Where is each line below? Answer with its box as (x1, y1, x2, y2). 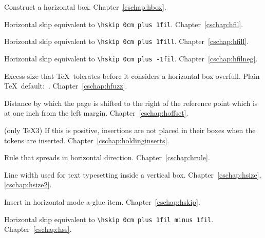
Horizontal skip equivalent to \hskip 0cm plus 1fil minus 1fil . (4, 213, 214, 224)
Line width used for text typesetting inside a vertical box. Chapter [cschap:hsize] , (4, 169, 261, 180)
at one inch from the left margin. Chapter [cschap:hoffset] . (4, 107, 188, 118)
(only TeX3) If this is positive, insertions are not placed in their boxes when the (4, 124, 256, 135)
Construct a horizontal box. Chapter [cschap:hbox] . (4, 2, 166, 12)
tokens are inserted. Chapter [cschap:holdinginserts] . (4, 135, 169, 145)
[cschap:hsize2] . (4, 179, 52, 190)
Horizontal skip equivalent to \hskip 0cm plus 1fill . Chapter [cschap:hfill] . (4, 36, 249, 47)
